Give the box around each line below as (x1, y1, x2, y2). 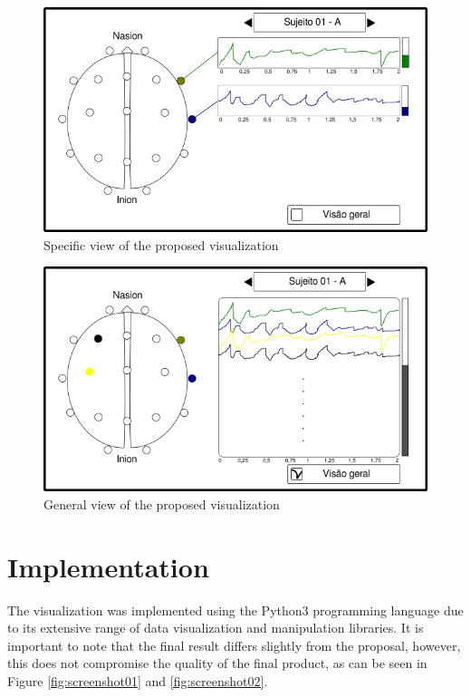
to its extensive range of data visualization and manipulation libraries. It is (7, 618, 424, 637)
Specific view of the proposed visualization (43, 235, 279, 254)
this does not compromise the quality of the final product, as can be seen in (7, 653, 428, 673)
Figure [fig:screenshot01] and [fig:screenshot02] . (7, 671, 268, 690)
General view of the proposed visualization (43, 494, 280, 513)
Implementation (7, 547, 209, 585)
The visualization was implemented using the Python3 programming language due (7, 600, 464, 619)
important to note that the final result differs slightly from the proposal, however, (7, 635, 461, 654)
